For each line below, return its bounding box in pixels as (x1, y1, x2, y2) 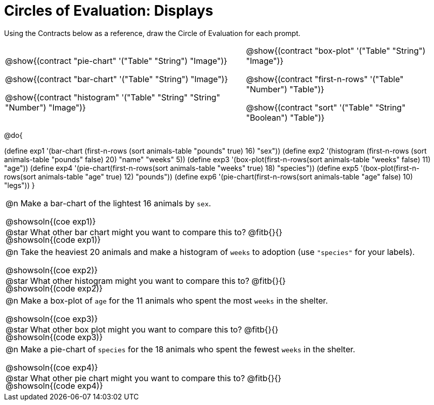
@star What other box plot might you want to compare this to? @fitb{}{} (6, 324, 279, 335)
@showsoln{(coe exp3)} (6, 313, 98, 324)
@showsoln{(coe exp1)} (6, 216, 96, 227)
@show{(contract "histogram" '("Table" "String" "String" (5, 92, 221, 102)
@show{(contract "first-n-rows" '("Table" (246, 73, 404, 84)
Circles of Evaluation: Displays (4, 2, 213, 19)
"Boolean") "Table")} (246, 112, 325, 123)
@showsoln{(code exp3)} (6, 332, 103, 342)
